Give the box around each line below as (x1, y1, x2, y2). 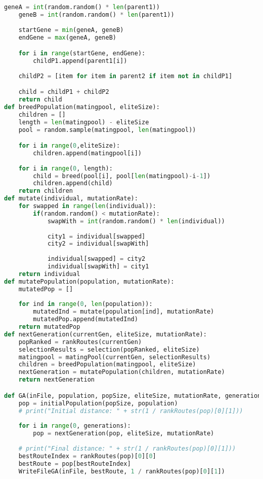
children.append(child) (33, 180, 113, 187)
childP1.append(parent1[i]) (33, 57, 127, 64)
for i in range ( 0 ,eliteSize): (18, 142, 120, 150)
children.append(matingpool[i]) (33, 149, 142, 157)
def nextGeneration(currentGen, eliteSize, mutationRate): (4, 330, 207, 338)
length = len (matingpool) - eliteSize (18, 118, 149, 126)
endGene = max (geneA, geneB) (18, 33, 116, 41)
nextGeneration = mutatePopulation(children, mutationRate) (18, 368, 225, 376)
